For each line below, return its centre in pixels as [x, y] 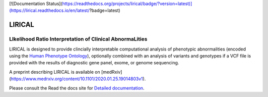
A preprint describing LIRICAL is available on [55, 72]
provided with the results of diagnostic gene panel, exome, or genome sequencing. [94, 63]
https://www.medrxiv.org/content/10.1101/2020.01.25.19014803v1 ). [78, 79]
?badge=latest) [105, 10]
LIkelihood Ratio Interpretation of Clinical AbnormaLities [78, 39]
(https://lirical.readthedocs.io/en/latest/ [49, 10]
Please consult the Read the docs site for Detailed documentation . [77, 88]
